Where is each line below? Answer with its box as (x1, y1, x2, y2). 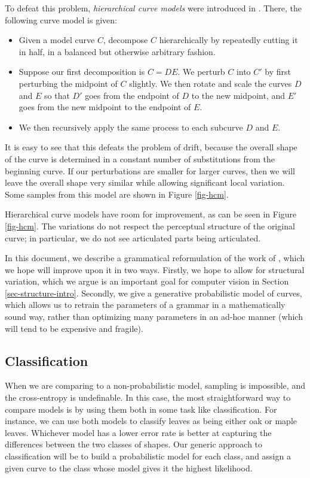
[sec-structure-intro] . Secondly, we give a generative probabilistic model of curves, (5, 286, 302, 299)
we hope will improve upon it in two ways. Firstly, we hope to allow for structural (5, 263, 305, 276)
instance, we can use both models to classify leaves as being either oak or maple (5, 415, 297, 427)
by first (265, 65, 291, 78)
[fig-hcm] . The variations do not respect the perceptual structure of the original (5, 219, 295, 232)
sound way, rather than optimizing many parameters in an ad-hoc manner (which (5, 310, 303, 323)
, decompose (103, 34, 148, 46)
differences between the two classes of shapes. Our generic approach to (5, 438, 263, 450)
